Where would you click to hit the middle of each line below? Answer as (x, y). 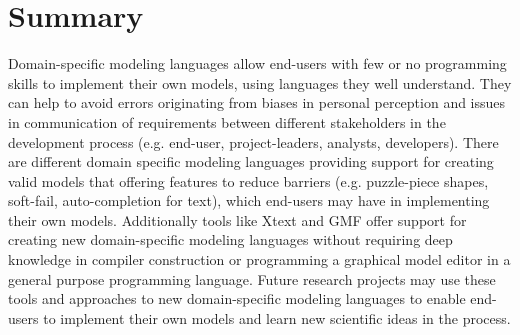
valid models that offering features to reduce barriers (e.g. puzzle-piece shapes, (248, 180)
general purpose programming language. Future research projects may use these (252, 278)
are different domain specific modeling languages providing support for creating (251, 161)
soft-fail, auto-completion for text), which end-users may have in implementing (249, 200)
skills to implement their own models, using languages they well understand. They (260, 82)
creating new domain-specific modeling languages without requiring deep (230, 239)
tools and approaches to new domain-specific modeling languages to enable (237, 298)
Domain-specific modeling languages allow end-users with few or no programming (257, 63)
